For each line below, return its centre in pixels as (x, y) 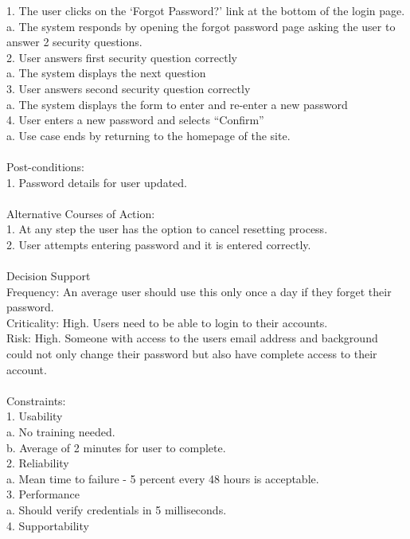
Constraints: (36, 400)
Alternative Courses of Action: (81, 213)
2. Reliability (38, 463)
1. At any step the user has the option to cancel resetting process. (167, 229)
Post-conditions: (45, 166)
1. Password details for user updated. (97, 182)
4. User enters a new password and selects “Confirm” (135, 120)
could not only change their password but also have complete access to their (192, 354)
